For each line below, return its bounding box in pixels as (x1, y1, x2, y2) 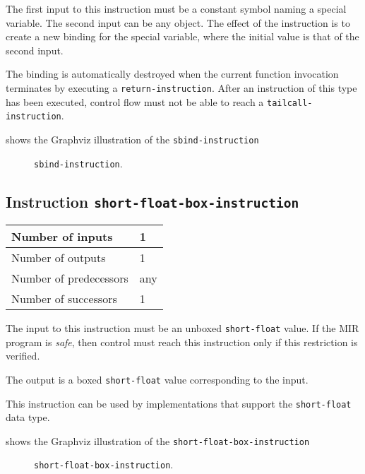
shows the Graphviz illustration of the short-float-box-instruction (6, 433, 310, 448)
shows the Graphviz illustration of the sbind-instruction (6, 131, 259, 146)
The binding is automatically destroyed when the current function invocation (6, 66, 339, 81)
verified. (6, 348, 40, 363)
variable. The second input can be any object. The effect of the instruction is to (6, 15, 350, 30)
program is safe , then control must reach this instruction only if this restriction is (6, 334, 358, 349)
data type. (6, 410, 50, 425)
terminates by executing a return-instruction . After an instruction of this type (6, 80, 357, 95)
